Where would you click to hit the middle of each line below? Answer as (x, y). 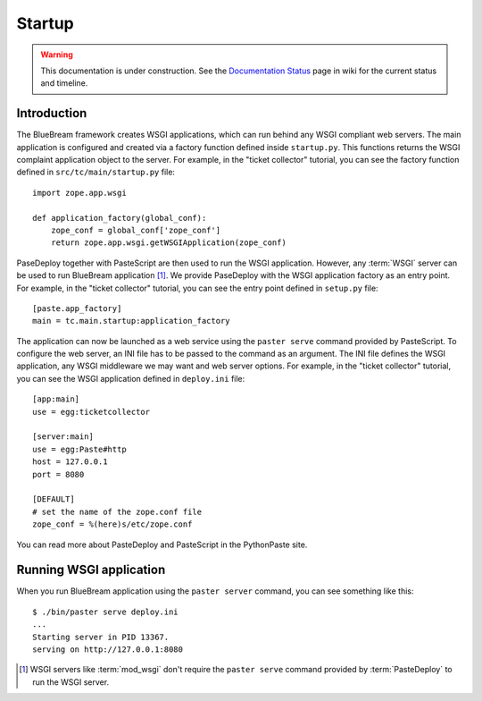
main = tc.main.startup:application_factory (132, 321)
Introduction (52, 113)
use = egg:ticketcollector (91, 412)
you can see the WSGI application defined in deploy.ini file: (131, 378)
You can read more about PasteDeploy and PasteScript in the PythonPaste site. (162, 545)
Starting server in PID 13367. (101, 637)
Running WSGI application (91, 570)
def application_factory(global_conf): (120, 218)
